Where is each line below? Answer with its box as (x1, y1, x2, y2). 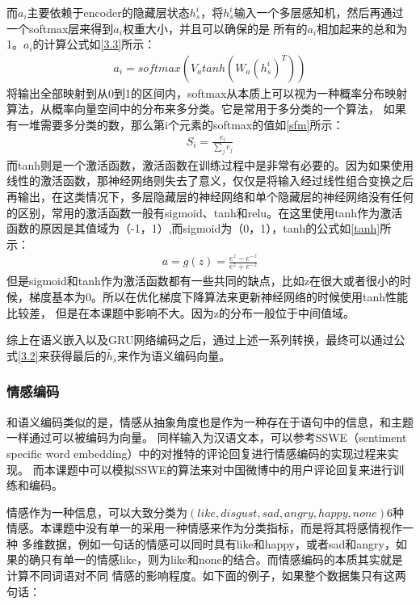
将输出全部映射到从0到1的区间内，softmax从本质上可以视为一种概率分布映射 (6, 84, 408, 101)
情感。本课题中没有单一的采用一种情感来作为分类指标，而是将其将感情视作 (6, 519, 402, 536)
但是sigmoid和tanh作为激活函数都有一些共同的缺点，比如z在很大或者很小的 (6, 272, 400, 289)
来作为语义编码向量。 (117, 347, 231, 363)
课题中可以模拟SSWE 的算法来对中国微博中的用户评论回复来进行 (55, 460, 393, 477)
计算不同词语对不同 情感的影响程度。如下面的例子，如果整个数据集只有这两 (6, 567, 406, 584)
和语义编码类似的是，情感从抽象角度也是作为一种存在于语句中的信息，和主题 (6, 413, 414, 430)
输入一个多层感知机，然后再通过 (233, 4, 404, 20)
